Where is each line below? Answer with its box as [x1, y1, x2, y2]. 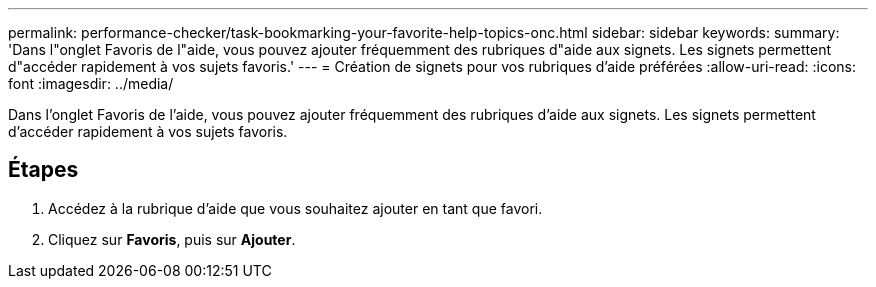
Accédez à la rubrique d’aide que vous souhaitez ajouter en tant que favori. [48, 199, 543, 217]
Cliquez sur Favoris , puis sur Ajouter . [48, 230, 296, 248]
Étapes [8, 157, 79, 183]
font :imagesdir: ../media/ [8, 75, 174, 92]
